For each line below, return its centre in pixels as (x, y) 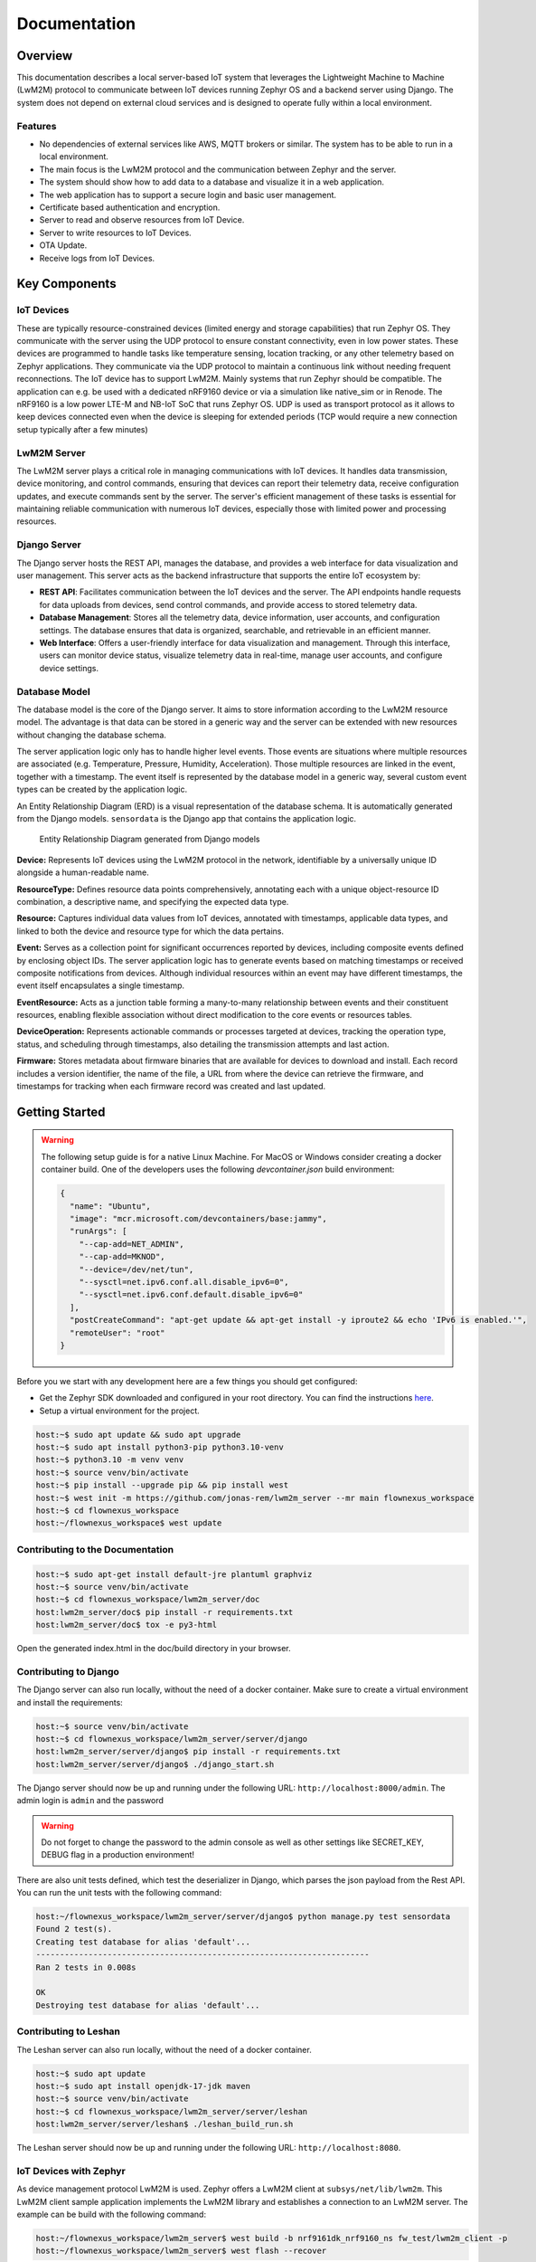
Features (37, 126)
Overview (45, 56)
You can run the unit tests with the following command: (119, 1893)
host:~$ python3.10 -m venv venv (110, 1460)
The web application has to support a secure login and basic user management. (188, 195)
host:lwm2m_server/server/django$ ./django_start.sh (155, 1764)
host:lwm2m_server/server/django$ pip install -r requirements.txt (188, 1752)
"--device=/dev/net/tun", (136, 1269)
